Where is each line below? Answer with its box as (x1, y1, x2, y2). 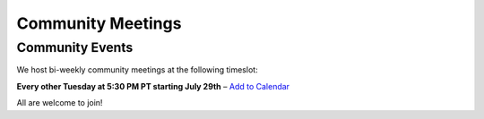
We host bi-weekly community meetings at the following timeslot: (16, 64, 259, 75)
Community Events (16, 39, 134, 55)
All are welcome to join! (16, 98, 103, 108)
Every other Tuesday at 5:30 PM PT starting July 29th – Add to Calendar (16, 81, 290, 91)
